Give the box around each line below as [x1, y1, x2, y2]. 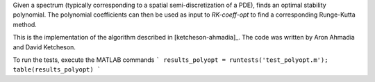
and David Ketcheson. [12, 42, 76, 51]
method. [12, 20, 37, 28]
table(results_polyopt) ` [12, 66, 101, 74]
